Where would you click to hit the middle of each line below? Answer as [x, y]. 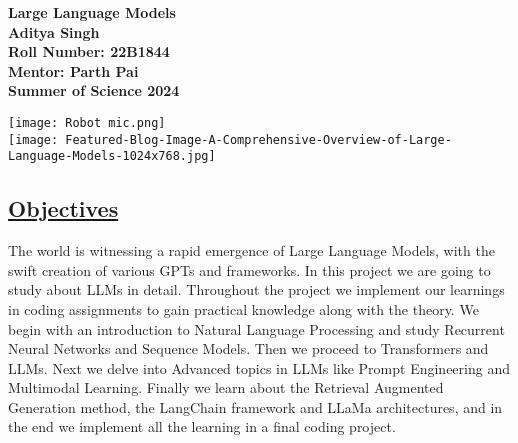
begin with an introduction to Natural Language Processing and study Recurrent [256, 328]
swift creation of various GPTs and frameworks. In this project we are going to [249, 269]
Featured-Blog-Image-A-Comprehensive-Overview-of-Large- [258, 139]
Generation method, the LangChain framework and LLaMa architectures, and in [255, 406]
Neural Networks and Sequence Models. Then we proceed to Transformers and [248, 348]
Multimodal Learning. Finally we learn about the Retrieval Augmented [226, 387]
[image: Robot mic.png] [87, 122]
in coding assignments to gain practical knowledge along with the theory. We [243, 308]
